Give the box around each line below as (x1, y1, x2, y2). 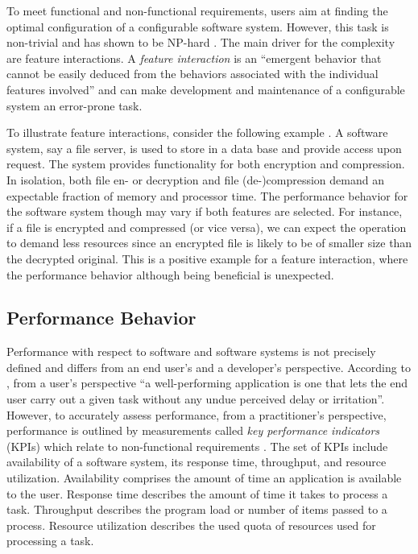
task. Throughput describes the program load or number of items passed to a (6, 501, 387, 518)
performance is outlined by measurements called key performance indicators (6, 422, 380, 439)
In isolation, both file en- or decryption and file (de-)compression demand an (6, 171, 384, 188)
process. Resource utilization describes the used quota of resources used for (6, 516, 376, 533)
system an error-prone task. (6, 97, 143, 114)
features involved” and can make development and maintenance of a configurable (6, 81, 405, 97)
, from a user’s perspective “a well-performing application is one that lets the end (6, 374, 408, 391)
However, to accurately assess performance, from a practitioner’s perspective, (6, 406, 387, 423)
